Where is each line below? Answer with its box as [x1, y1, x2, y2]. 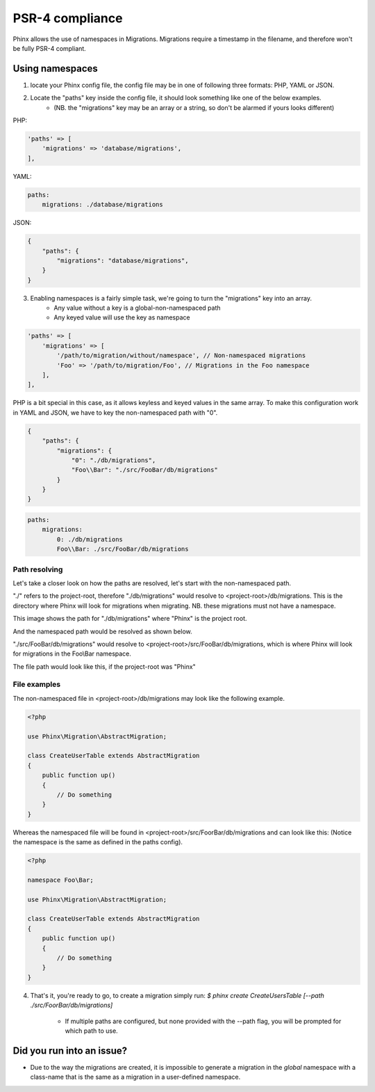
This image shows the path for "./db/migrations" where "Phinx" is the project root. [12, 615, 247, 623]
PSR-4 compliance [12, 10, 123, 26]
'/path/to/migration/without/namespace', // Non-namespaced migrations [56, 351, 306, 360]
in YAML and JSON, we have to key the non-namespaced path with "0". [12, 408, 218, 417]
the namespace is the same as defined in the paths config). [12, 838, 183, 846]
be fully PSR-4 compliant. [12, 44, 86, 52]
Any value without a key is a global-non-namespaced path [53, 303, 222, 312]
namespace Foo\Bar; [27, 876, 94, 884]
